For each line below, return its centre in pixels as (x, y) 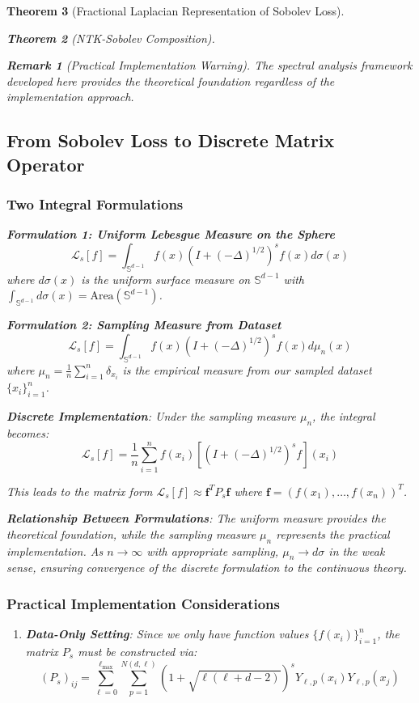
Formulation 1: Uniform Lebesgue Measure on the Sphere (171, 234)
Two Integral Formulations (95, 204)
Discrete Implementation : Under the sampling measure (151, 416)
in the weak (357, 551)
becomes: (28, 432)
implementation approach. (70, 97)
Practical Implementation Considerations (143, 603)
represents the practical (333, 534)
